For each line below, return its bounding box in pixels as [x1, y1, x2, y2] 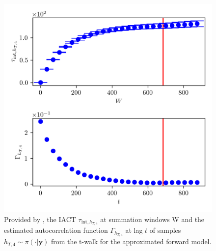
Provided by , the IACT [4, 214, 76, 224]
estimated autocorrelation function [4, 225, 108, 235]
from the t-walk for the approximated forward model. [51, 236, 212, 247]
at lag [125, 225, 143, 235]
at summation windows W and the [100, 214, 205, 224]
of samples [149, 225, 181, 235]
